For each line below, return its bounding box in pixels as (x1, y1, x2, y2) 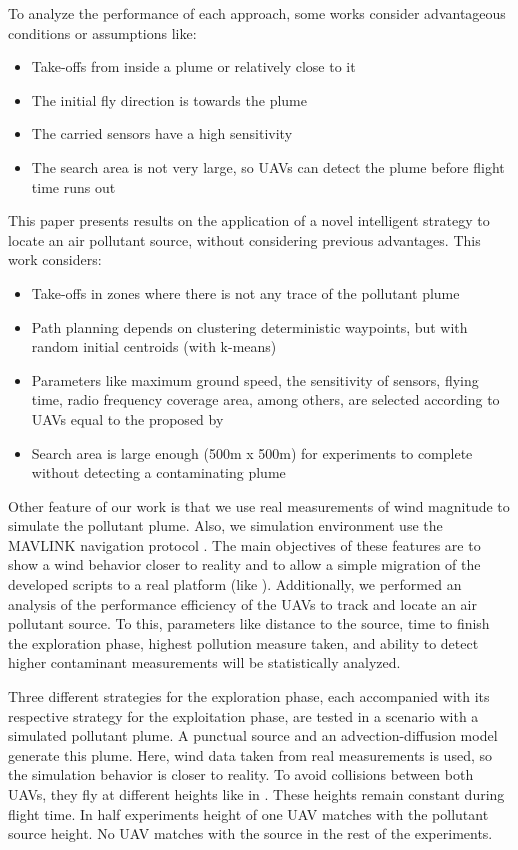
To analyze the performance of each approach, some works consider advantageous (8, 3, 506, 23)
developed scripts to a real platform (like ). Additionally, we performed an (8, 574, 462, 595)
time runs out (31, 176, 116, 197)
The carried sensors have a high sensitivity (31, 123, 293, 144)
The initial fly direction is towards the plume (31, 89, 307, 110)
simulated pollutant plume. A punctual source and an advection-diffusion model (8, 725, 498, 746)
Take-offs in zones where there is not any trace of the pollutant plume (31, 282, 460, 303)
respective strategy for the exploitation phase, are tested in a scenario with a (8, 705, 479, 726)
